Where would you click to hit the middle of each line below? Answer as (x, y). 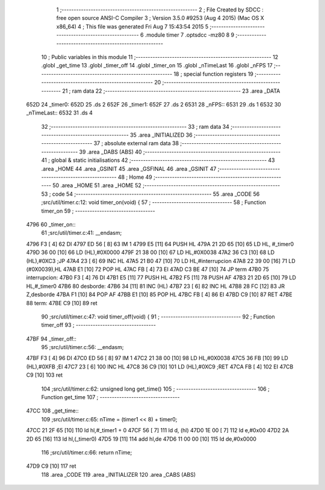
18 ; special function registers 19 (214, 74)
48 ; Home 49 (135, 177)
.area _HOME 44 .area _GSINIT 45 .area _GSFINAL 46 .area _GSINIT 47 (129, 169)
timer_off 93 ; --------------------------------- (99, 325)
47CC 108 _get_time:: (53, 411)
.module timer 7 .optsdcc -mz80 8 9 (190, 35)
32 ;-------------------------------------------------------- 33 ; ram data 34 (135, 126)
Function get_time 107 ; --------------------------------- (110, 397)
